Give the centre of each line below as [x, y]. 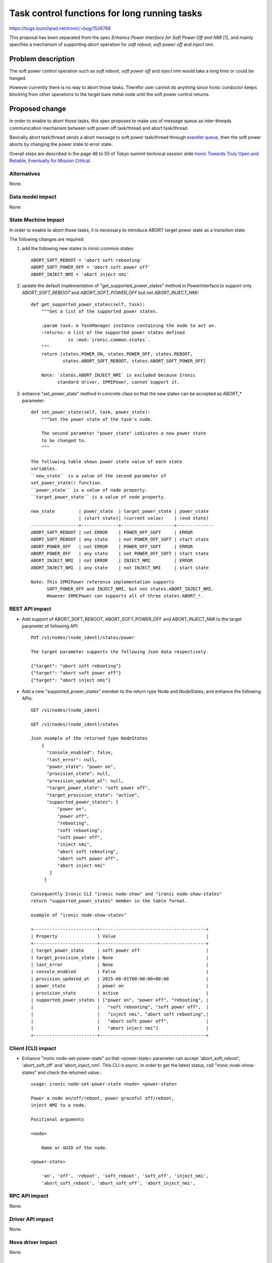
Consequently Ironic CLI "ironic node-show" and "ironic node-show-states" [126, 894]
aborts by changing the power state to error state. [61, 144]
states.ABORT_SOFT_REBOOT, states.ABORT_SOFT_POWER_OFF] [134, 361]
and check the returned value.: [70, 1072]
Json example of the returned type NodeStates [89, 738]
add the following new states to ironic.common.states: [78, 249]
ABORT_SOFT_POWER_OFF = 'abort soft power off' [91, 267]
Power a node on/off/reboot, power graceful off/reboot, [103, 1098]
